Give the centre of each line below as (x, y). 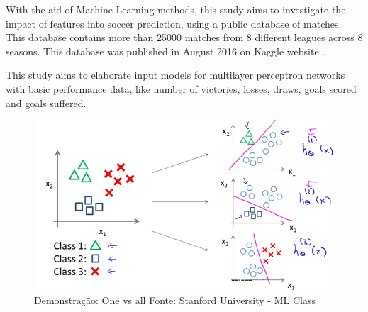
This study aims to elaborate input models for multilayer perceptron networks (175, 75)
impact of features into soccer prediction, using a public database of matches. (174, 23)
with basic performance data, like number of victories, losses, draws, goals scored (181, 88)
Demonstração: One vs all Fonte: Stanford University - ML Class (175, 300)
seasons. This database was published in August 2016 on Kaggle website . (166, 51)
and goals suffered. (46, 102)
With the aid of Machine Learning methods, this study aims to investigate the (176, 9)
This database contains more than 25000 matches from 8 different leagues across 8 (184, 37)
